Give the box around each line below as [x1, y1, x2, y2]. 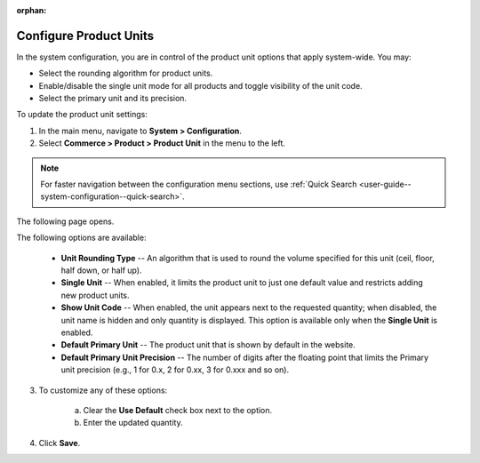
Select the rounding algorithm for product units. [38, 68, 213, 79]
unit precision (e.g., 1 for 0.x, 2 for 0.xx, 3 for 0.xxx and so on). [60, 364, 289, 375]
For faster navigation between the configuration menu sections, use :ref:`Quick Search [40, 179, 357, 190]
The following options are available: [16, 232, 147, 243]
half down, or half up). [60, 265, 142, 275]
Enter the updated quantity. [83, 418, 183, 428]
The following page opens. [16, 216, 115, 227]
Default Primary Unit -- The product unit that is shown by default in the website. [60, 339, 356, 350]
